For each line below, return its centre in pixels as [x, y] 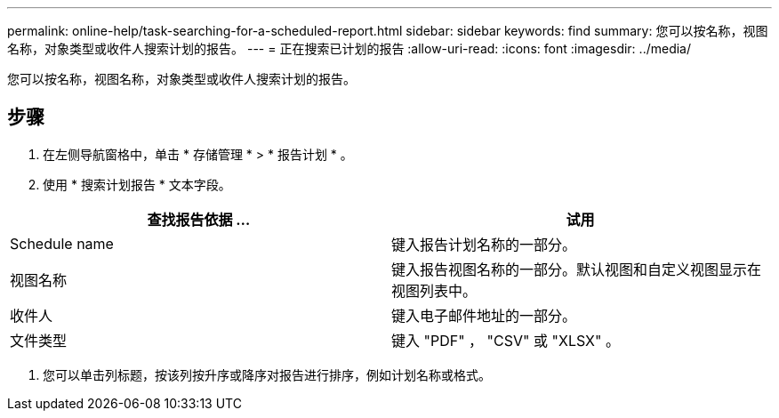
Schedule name [62, 243]
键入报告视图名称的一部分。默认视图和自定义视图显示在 [577, 269]
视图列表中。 [434, 290]
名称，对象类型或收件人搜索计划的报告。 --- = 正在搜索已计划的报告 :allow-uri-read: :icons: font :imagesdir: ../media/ [349, 48]
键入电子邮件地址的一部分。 [484, 315]
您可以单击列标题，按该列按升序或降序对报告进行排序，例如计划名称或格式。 [267, 374]
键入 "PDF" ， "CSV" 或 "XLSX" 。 [506, 340]
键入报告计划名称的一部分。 [484, 244]
